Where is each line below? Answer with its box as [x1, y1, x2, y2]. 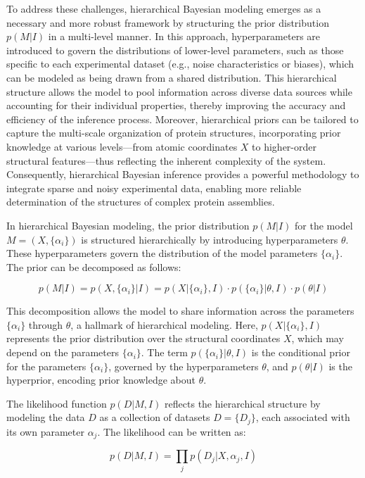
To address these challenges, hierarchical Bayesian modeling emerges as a [6, 1, 321, 15]
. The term [141, 345, 188, 360]
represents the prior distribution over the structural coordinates [6, 331, 281, 346]
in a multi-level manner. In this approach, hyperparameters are [48, 29, 321, 44]
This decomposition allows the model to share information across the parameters [6, 303, 354, 318]
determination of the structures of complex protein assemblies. [6, 194, 275, 209]
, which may [291, 331, 344, 346]
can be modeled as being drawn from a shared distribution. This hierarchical [6, 70, 337, 84]
